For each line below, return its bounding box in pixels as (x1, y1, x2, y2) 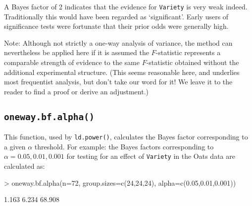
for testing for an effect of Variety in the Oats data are (66, 151, 235, 161)
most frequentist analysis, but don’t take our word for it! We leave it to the (4, 76, 233, 87)
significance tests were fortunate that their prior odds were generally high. (4, 21, 229, 31)
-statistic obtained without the (146, 57, 239, 68)
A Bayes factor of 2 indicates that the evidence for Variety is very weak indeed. (4, 1, 248, 11)
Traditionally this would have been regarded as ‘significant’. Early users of (4, 11, 229, 21)
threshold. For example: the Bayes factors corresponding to (34, 141, 214, 151)
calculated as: (4, 161, 45, 171)
